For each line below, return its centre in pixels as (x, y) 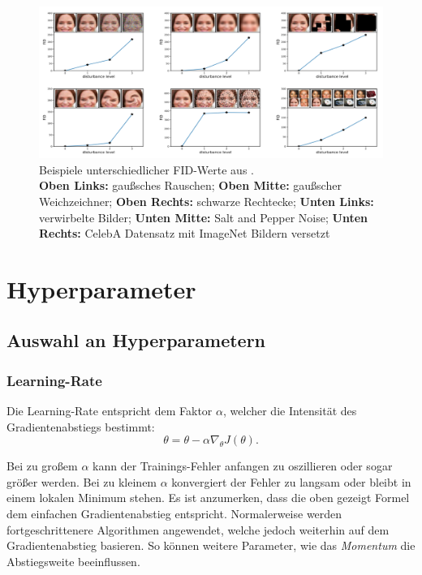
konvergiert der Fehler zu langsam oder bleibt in (291, 481)
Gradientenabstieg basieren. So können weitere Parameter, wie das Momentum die (211, 545)
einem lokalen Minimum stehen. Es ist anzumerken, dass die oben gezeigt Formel (208, 498)
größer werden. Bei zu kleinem (82, 481)
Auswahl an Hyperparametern (136, 340)
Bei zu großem (42, 466)
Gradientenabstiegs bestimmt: (81, 426)
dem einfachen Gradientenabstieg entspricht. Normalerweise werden (174, 514)
